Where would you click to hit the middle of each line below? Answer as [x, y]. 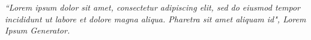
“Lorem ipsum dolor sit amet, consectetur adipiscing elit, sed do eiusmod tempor [152, 7]
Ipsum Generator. [38, 30]
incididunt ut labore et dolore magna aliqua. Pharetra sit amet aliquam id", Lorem [155, 19]
